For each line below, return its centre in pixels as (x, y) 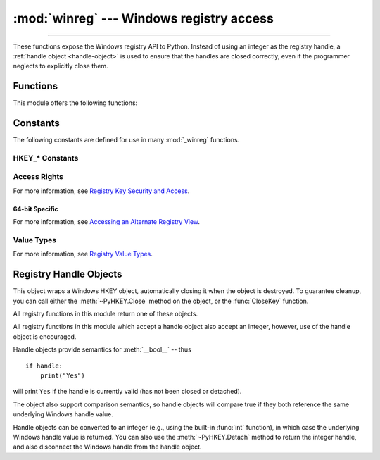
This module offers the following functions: (75, 103)
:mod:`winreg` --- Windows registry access (143, 18)
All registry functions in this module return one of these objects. (106, 314)
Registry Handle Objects (68, 274)
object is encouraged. (45, 336)
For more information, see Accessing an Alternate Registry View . (107, 222)
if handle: (44, 366)
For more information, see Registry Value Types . (83, 254)
